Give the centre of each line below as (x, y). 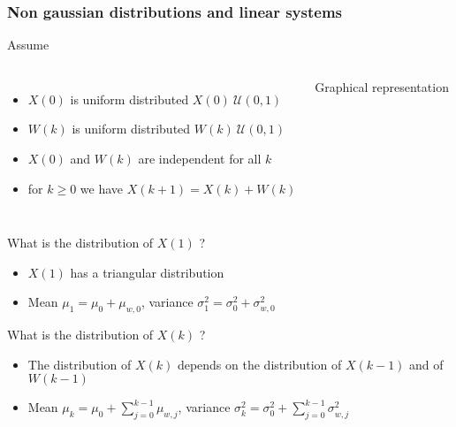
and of (426, 364)
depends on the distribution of (259, 364)
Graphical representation (382, 86)
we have (102, 188)
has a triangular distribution (147, 272)
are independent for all (200, 158)
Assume (28, 45)
